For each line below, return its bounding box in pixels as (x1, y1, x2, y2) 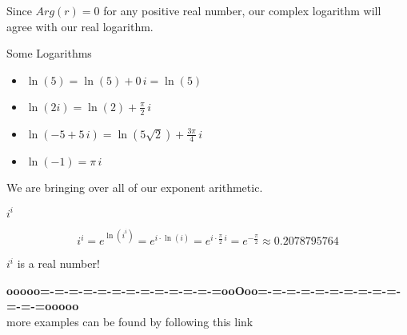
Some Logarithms (6, 45, 92, 62)
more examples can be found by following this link (6, 313, 253, 329)
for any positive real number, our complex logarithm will (103, 2, 381, 18)
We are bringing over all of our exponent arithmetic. (6, 178, 263, 195)
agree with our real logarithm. (6, 18, 154, 34)
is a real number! (17, 255, 100, 272)
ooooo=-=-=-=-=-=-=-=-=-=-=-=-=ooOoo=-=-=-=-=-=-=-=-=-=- (6, 281, 401, 298)
